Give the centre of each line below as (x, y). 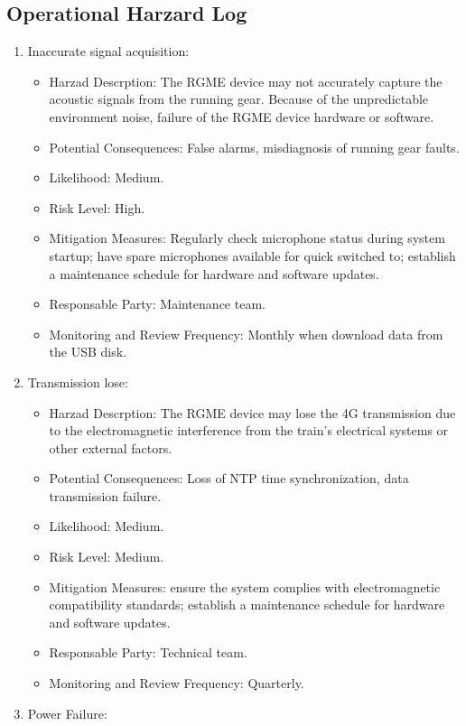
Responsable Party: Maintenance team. (157, 304)
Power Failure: (67, 713)
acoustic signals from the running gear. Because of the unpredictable (239, 99)
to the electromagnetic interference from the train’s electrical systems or (249, 430)
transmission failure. (105, 495)
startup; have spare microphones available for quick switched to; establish (252, 255)
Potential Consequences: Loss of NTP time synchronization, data (229, 478)
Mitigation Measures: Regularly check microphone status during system (247, 238)
